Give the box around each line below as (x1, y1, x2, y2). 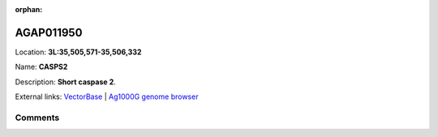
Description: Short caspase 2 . (15, 77, 117, 87)
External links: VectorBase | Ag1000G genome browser (15, 92, 199, 101)
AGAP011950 (15, 25, 83, 40)
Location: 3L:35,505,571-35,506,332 (15, 47, 142, 57)
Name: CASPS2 (15, 62, 68, 72)
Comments (15, 112, 60, 123)
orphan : (15, 5, 43, 14)
